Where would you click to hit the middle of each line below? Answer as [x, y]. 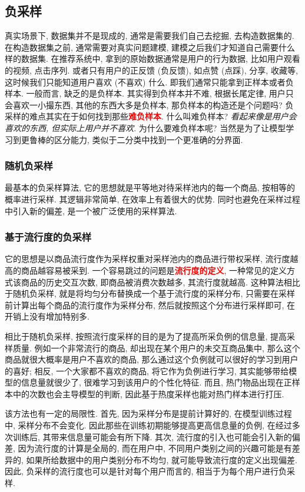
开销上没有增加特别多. [47, 316]
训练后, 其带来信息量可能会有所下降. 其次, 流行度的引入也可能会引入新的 [152, 436]
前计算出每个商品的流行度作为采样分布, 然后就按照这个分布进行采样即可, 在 [150, 305]
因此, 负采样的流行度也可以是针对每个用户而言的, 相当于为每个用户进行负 [146, 471]
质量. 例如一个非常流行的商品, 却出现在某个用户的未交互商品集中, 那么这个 [156, 348]
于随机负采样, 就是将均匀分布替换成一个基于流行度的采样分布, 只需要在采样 [150, 293]
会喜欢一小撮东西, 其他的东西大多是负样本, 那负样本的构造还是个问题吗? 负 [149, 104]
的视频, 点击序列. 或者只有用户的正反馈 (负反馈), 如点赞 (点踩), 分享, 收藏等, [151, 70]
